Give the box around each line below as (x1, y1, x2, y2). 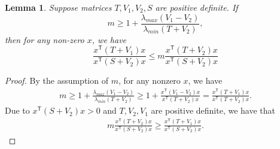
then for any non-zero (5, 33, 84, 45)
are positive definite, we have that (151, 104, 275, 117)
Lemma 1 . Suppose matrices (5, 1, 112, 13)
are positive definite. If (155, 1, 238, 13)
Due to (5, 104, 30, 117)
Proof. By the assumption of (5, 74, 108, 87)
